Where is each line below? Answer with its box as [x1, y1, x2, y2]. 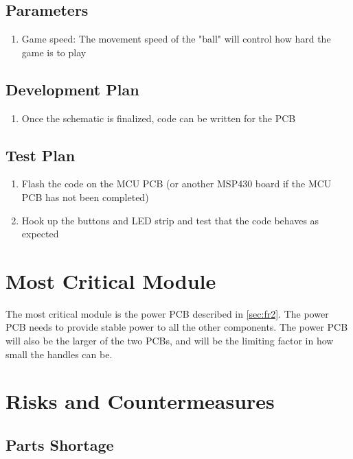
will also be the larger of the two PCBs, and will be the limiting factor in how [5, 333, 334, 348]
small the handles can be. [5, 346, 113, 361]
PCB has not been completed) [21, 189, 149, 204]
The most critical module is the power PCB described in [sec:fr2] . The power [5, 306, 329, 320]
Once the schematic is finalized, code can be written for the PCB [21, 110, 296, 125]
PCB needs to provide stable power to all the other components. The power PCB [5, 320, 348, 334]
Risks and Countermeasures [5, 387, 275, 415]
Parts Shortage [5, 434, 114, 456]
